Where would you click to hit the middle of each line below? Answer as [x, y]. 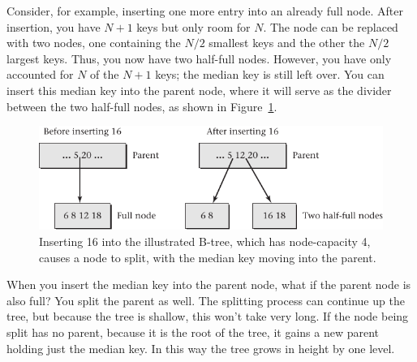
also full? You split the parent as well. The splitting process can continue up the [206, 300]
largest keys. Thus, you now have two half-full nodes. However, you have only [199, 58]
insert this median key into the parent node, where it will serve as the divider [199, 90]
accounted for [40, 74]
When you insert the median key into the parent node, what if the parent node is [209, 284]
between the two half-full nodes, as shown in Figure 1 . [142, 106]
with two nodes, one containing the [94, 43]
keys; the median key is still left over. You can [270, 74]
